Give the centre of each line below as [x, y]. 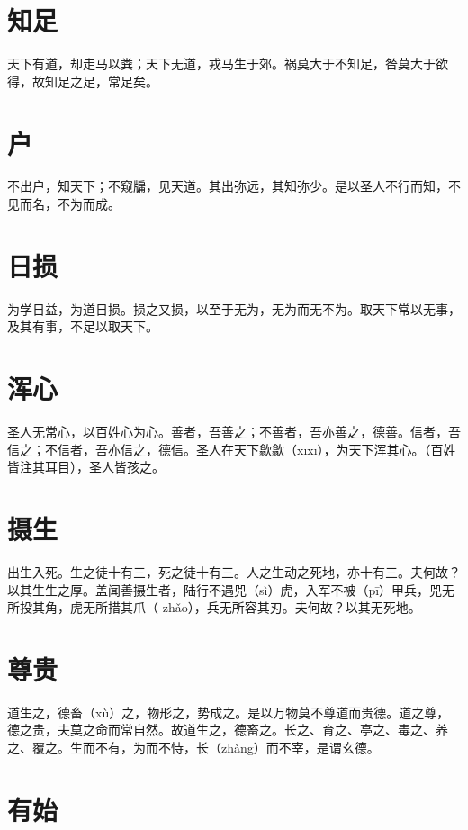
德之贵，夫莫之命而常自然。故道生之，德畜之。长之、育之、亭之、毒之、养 [228, 730]
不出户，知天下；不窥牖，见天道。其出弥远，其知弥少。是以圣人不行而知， [228, 186]
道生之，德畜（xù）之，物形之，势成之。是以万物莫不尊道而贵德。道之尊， [229, 712]
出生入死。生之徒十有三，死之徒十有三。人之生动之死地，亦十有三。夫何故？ [234, 571]
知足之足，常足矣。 [101, 81]
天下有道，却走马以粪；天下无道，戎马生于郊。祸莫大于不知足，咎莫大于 [221, 63]
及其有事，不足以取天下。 [83, 326]
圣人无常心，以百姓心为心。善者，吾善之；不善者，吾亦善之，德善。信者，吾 [234, 432]
